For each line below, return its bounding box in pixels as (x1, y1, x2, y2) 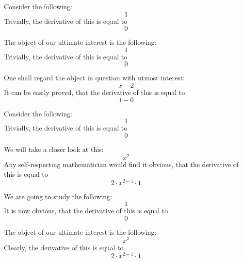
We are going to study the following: (4, 191, 112, 201)
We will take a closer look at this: (4, 144, 104, 154)
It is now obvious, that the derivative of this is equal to (4, 206, 168, 216)
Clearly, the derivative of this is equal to (4, 242, 124, 252)
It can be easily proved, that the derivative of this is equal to (4, 87, 185, 97)
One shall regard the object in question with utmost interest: (4, 73, 185, 83)
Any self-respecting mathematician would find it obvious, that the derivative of (4, 159, 239, 169)
